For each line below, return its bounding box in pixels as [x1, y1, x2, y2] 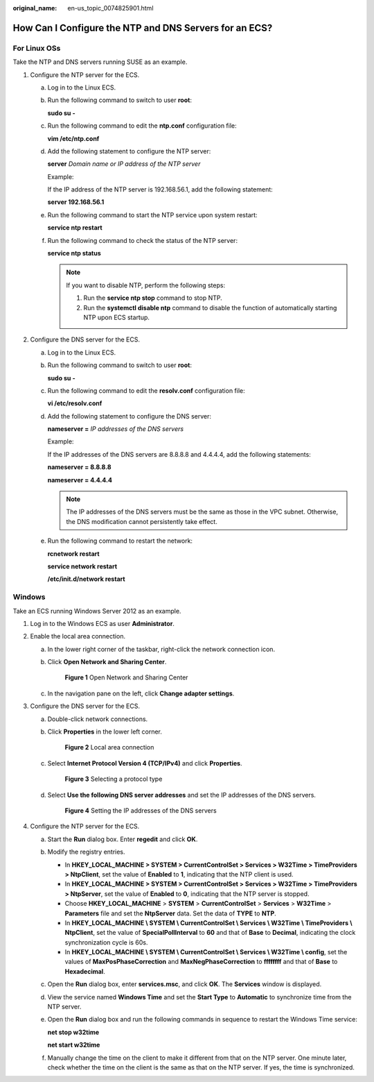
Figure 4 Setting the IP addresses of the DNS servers [64, 806, 217, 815]
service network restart [47, 562, 118, 570]
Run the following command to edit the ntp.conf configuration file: [47, 121, 237, 130]
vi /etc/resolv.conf [47, 399, 103, 407]
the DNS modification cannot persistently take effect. [66, 517, 217, 525]
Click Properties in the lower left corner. [47, 727, 163, 736]
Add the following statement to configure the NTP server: [47, 146, 211, 155]
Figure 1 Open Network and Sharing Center [64, 673, 188, 682]
